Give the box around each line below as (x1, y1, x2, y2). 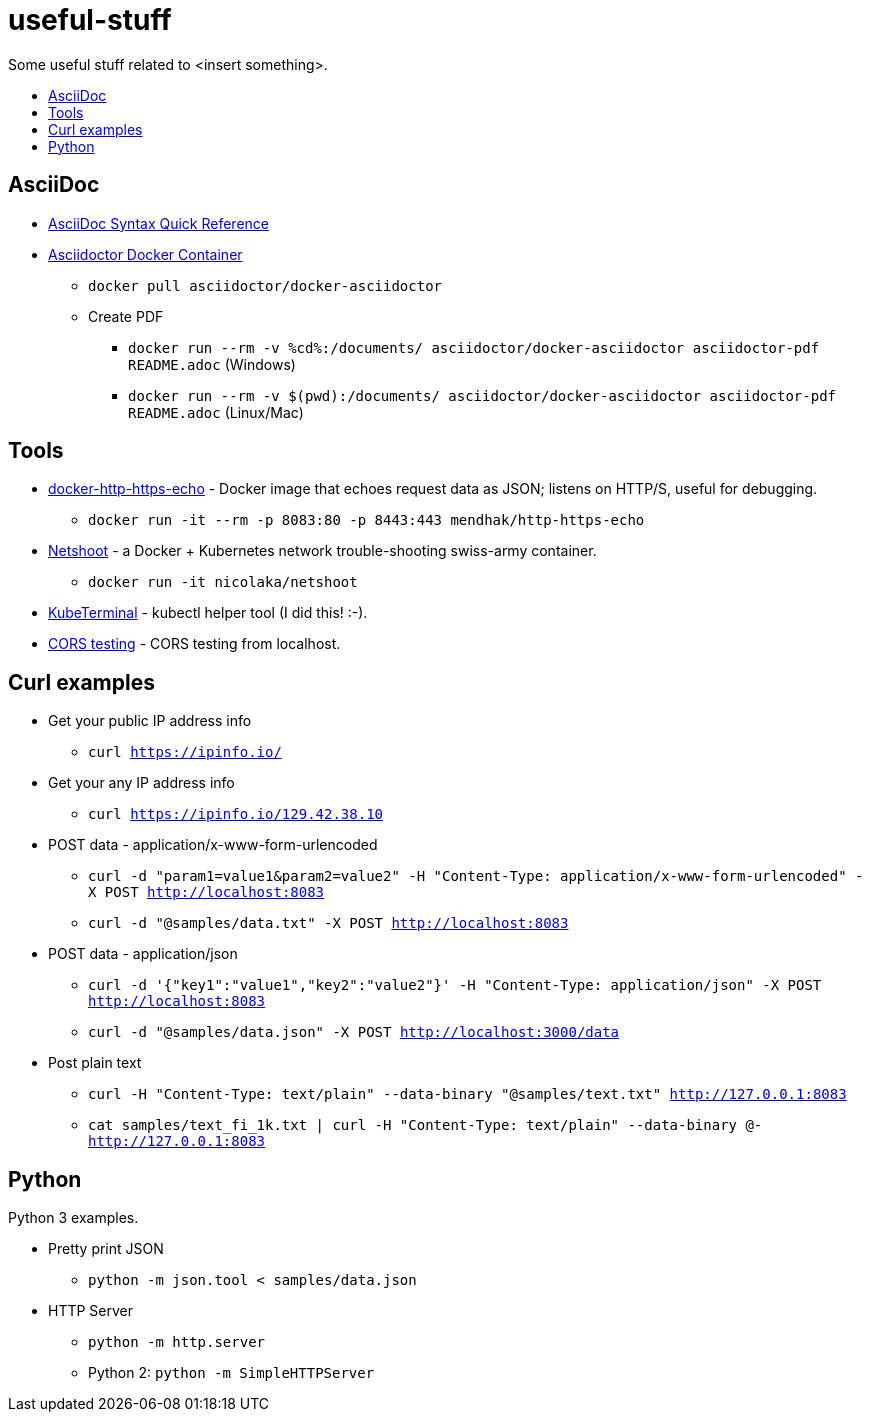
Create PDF (88, 307, 164, 325)
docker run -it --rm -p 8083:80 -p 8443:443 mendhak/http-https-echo (88, 512, 645, 529)
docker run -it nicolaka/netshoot (88, 574, 358, 591)
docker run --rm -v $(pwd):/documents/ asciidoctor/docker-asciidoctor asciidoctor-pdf (128, 387, 837, 404)
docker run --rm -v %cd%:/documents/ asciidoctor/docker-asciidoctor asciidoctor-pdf (128, 339, 820, 356)
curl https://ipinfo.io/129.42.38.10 (88, 806, 384, 823)
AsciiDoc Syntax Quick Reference (48, 214, 269, 232)
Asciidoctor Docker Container (48, 245, 243, 263)
